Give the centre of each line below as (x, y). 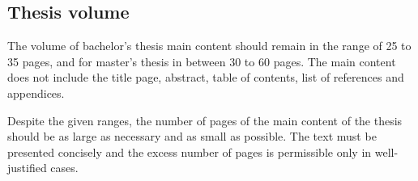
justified (27, 168)
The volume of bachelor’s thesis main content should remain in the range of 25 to (209, 46)
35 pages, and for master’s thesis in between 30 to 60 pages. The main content (202, 61)
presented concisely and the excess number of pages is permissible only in (190, 152)
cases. (64, 168)
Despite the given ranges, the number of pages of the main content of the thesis (205, 120)
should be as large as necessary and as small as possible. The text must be (192, 136)
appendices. (36, 93)
